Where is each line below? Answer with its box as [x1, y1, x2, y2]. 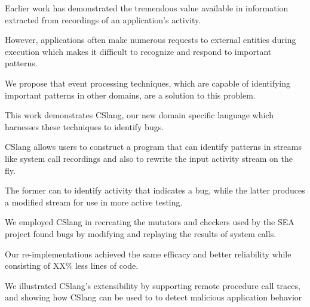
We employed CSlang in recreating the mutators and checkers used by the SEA [5, 216, 294, 228]
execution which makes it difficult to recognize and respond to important [5, 45, 272, 57]
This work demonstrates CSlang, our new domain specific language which [5, 109, 274, 121]
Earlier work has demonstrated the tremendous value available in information [5, 2, 288, 14]
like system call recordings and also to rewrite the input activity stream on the [5, 152, 293, 164]
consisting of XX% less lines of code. [5, 259, 139, 272]
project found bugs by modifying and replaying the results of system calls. [5, 227, 277, 240]
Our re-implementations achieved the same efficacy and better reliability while [5, 247, 291, 260]
